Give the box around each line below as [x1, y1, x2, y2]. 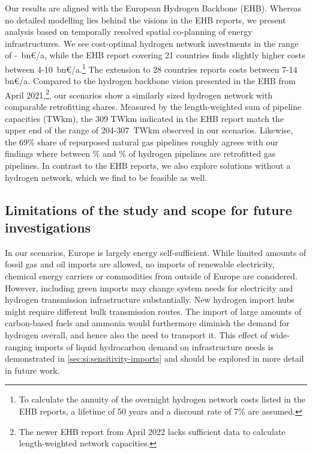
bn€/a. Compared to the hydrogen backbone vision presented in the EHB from [5, 74, 296, 87]
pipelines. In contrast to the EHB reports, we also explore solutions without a [5, 159, 291, 172]
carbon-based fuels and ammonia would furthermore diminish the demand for [5, 317, 290, 329]
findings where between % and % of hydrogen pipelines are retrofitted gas [5, 147, 276, 160]
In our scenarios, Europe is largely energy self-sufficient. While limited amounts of [5, 246, 307, 258]
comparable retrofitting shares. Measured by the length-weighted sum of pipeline [5, 100, 302, 113]
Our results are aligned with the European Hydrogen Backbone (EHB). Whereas [5, 2, 302, 14]
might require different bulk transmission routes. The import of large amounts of [5, 305, 302, 317]
